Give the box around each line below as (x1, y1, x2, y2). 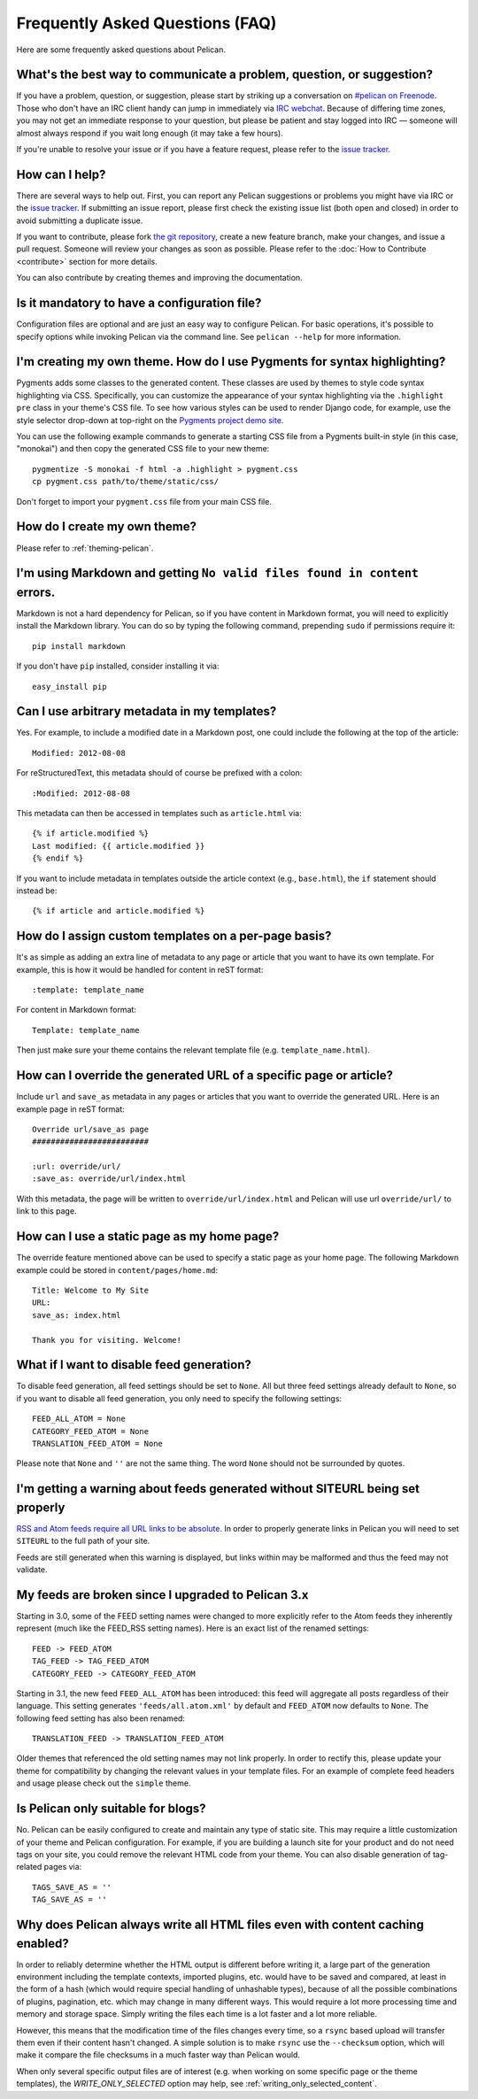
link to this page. (16, 1206, 77, 1216)
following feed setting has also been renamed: (16, 1713, 186, 1724)
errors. (16, 584, 56, 599)
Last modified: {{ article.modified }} (32, 841, 205, 851)
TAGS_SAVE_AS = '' (32, 1882, 112, 1892)
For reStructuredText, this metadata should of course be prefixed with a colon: (16, 768, 303, 778)
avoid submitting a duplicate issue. (16, 215, 143, 226)
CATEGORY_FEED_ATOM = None (32, 1426, 150, 1436)
